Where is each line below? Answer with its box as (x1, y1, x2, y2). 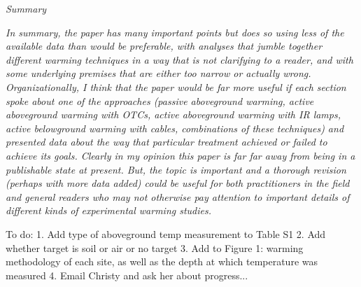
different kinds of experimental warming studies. (6, 203, 212, 218)
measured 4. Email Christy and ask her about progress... (6, 267, 248, 282)
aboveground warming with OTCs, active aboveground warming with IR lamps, (6, 107, 341, 122)
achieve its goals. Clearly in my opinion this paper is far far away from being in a (6, 148, 355, 162)
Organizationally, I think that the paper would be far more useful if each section (6, 79, 346, 94)
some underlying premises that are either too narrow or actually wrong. (6, 66, 311, 80)
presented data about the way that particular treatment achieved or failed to (6, 134, 327, 149)
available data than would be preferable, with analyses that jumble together (6, 38, 323, 53)
